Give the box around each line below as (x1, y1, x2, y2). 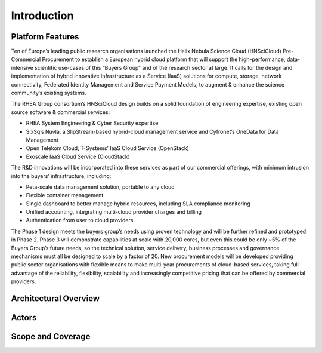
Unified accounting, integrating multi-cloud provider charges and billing (26, 208, 202, 216)
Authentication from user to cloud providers (26, 217, 134, 224)
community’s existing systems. (11, 90, 86, 97)
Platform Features (11, 32, 79, 42)
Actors (11, 312, 37, 323)
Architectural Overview (11, 293, 100, 304)
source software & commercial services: (11, 108, 110, 116)
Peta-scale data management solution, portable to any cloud (26, 183, 175, 191)
